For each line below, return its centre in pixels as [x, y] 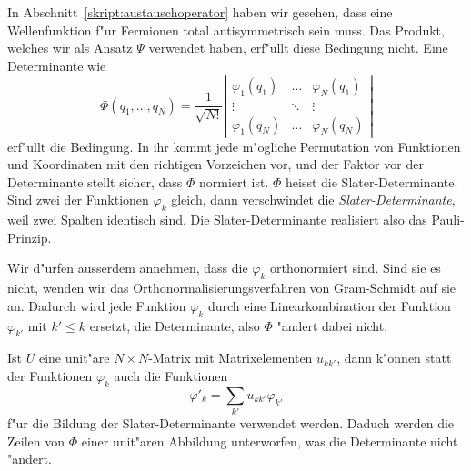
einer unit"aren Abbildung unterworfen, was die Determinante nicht [270, 441]
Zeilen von [36, 441]
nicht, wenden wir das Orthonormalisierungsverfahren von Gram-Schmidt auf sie [232, 288]
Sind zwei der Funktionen [78, 200]
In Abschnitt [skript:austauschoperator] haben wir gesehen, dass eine [200, 12]
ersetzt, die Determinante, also [175, 325]
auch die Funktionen [171, 375]
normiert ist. [234, 181]
